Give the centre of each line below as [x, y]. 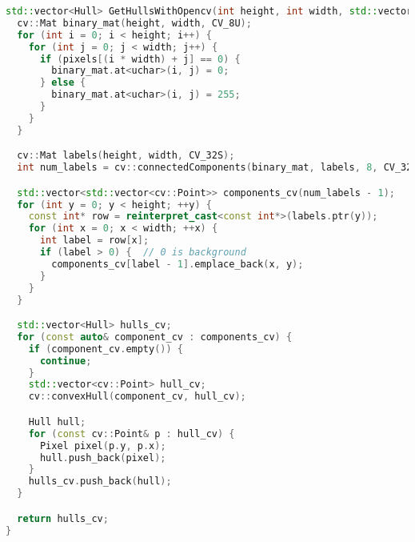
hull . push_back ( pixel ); [103, 458]
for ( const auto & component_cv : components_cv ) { [155, 337]
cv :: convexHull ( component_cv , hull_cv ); [137, 397]
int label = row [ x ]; [94, 241]
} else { [63, 83]
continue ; [66, 361]
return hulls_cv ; [63, 518]
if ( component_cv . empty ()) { [106, 349]
